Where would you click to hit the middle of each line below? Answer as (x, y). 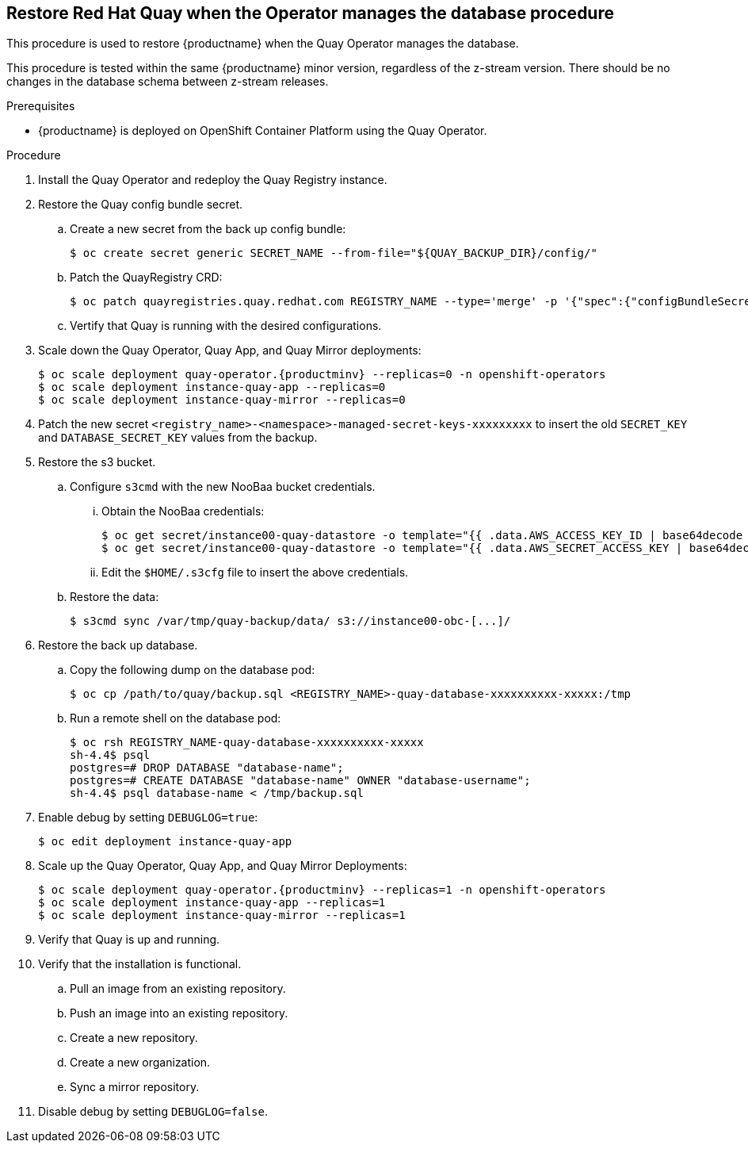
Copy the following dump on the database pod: (193, 670)
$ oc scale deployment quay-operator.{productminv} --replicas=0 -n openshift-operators (322, 375)
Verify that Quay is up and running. (129, 940)
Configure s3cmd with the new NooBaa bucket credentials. (223, 487)
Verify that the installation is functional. (140, 964)
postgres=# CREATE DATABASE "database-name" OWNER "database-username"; (300, 781)
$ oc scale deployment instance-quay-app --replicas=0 (212, 387)
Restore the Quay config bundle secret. (141, 205)
